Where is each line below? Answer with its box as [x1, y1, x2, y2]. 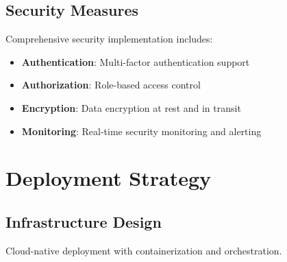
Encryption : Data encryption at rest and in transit [21, 100, 241, 115]
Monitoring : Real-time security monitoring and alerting [21, 123, 262, 138]
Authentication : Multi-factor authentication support [21, 54, 250, 69]
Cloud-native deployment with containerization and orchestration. [5, 243, 282, 257]
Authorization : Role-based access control [21, 78, 201, 92]
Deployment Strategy [5, 164, 211, 192]
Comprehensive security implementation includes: [5, 32, 213, 46]
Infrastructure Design [5, 211, 162, 232]
